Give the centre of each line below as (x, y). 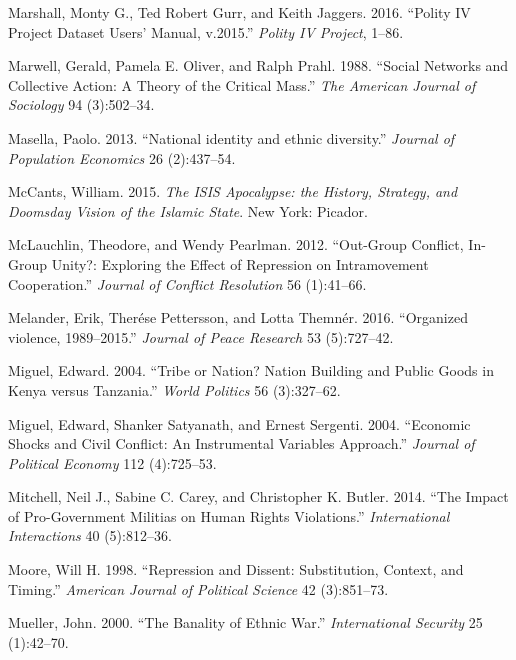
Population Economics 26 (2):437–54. (122, 157)
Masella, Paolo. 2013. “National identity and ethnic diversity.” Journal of (231, 137)
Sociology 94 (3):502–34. (81, 104)
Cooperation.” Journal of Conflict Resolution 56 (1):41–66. (187, 283)
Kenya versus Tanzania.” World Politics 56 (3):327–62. (174, 389)
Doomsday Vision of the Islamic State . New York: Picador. (188, 210)
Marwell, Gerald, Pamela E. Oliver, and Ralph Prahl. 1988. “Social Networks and (258, 65)
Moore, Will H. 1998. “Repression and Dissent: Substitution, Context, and (236, 569)
